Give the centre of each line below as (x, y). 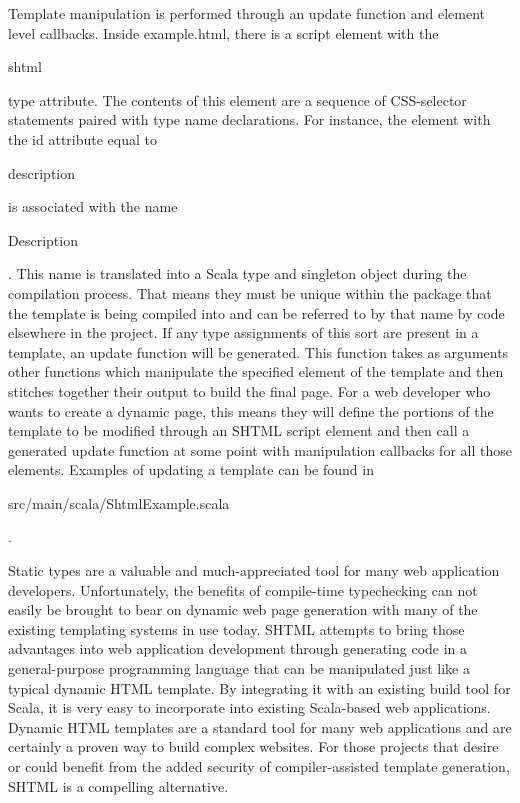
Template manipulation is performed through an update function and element (247, 13)
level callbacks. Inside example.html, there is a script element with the (223, 32)
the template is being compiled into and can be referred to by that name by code (256, 312)
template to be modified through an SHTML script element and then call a (239, 430)
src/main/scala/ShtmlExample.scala (119, 502)
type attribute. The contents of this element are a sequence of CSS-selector (237, 99)
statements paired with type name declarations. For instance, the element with (249, 119)
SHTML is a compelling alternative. (118, 785)
